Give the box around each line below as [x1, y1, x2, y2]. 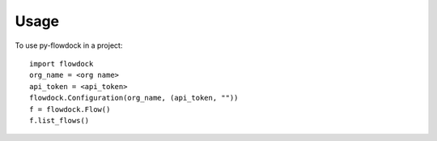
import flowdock [29, 59, 94, 68]
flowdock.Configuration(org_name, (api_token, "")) [29, 93, 239, 103]
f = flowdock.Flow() [29, 105, 111, 113]
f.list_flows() [29, 116, 90, 125]
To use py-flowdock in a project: [15, 41, 123, 50]
